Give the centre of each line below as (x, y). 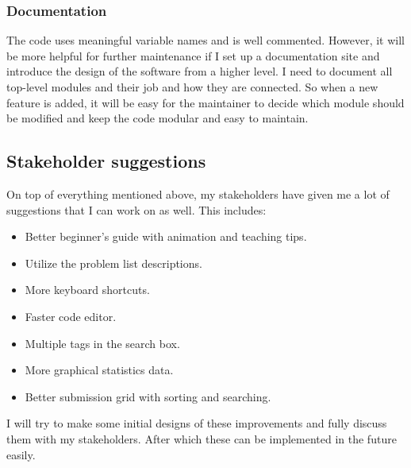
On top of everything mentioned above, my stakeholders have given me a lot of (198, 193)
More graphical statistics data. (99, 370)
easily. (21, 454)
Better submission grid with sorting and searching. (148, 396)
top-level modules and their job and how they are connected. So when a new (192, 87)
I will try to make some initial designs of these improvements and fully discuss (197, 423)
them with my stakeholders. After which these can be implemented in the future (202, 438)
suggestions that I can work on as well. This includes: (136, 209)
